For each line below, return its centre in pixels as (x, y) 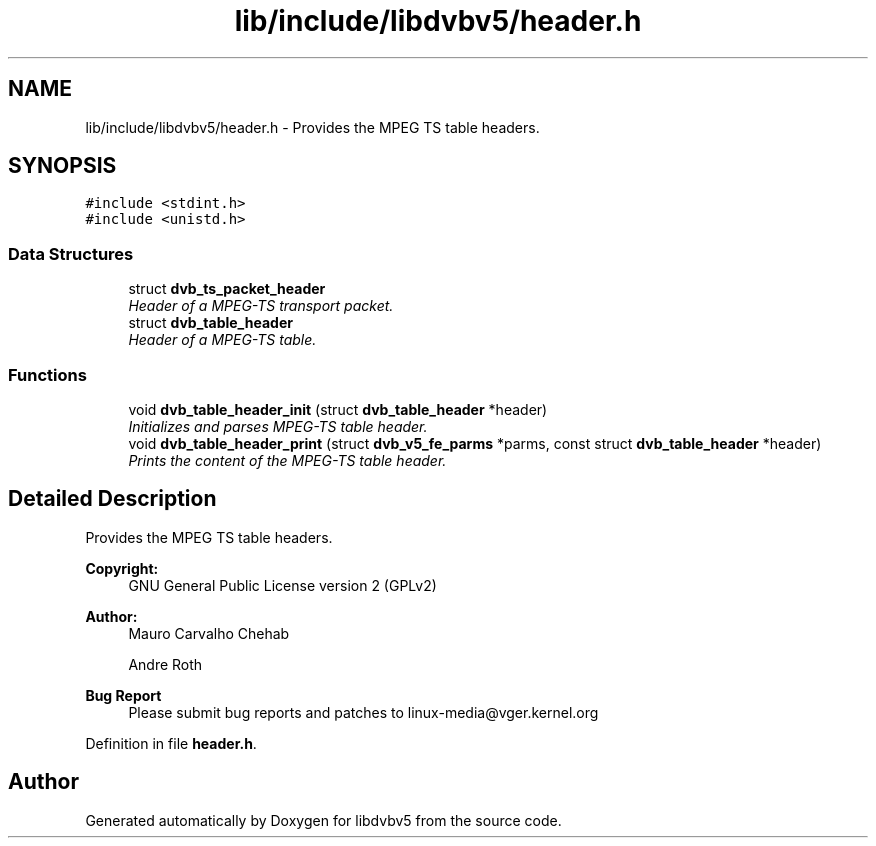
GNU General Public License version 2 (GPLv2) (282, 585)
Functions (47, 374)
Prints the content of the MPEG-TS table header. (287, 460)
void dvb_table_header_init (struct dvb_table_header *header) (338, 409)
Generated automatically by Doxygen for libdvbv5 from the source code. (323, 820)
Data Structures (71, 253)
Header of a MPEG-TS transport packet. (261, 306)
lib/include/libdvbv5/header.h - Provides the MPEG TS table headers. (312, 127)
